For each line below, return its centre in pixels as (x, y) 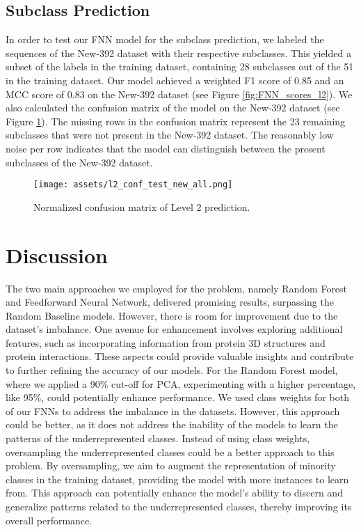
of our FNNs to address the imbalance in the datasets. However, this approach (173, 410)
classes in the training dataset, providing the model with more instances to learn (177, 479)
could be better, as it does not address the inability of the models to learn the (172, 424)
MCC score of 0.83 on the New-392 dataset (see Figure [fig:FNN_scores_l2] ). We (179, 94)
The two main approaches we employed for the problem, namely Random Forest (177, 288)
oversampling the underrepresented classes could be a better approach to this (170, 452)
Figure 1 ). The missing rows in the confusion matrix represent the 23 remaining (176, 121)
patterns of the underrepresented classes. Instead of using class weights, (158, 438)
